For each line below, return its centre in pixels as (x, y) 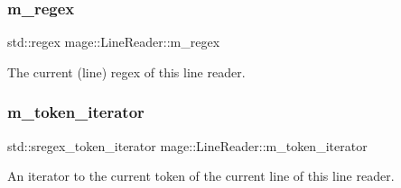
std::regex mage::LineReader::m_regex (114, 42)
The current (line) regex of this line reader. (126, 72)
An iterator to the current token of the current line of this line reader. (201, 176)
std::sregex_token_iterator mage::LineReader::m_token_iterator (187, 145)
